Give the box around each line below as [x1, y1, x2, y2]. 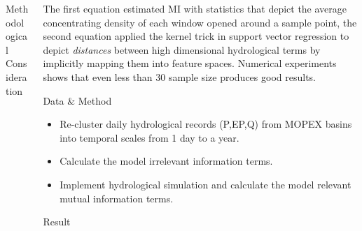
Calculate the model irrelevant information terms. [60, 154, 273, 168]
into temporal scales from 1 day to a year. [60, 130, 239, 144]
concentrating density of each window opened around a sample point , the [43, 15, 357, 29]
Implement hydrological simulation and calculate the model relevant [60, 177, 351, 191]
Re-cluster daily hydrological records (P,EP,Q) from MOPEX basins [60, 117, 352, 131]
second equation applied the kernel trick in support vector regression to [43, 29, 349, 43]
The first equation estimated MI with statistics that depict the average [43, 1, 347, 15]
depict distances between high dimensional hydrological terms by [43, 42, 321, 57]
